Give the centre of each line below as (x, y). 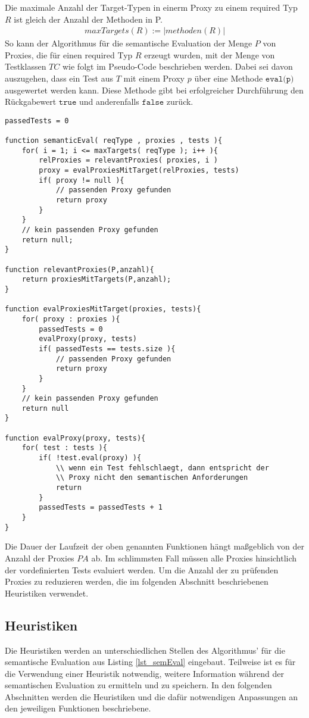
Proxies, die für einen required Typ (69, 54)
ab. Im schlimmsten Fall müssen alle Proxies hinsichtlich (194, 558)
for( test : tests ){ (64, 448)
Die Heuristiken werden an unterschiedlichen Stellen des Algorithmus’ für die (145, 650)
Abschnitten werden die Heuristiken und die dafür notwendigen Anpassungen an (152, 696)
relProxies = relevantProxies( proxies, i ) (128, 160)
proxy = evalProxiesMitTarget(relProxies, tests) (139, 171)
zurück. (180, 102)
